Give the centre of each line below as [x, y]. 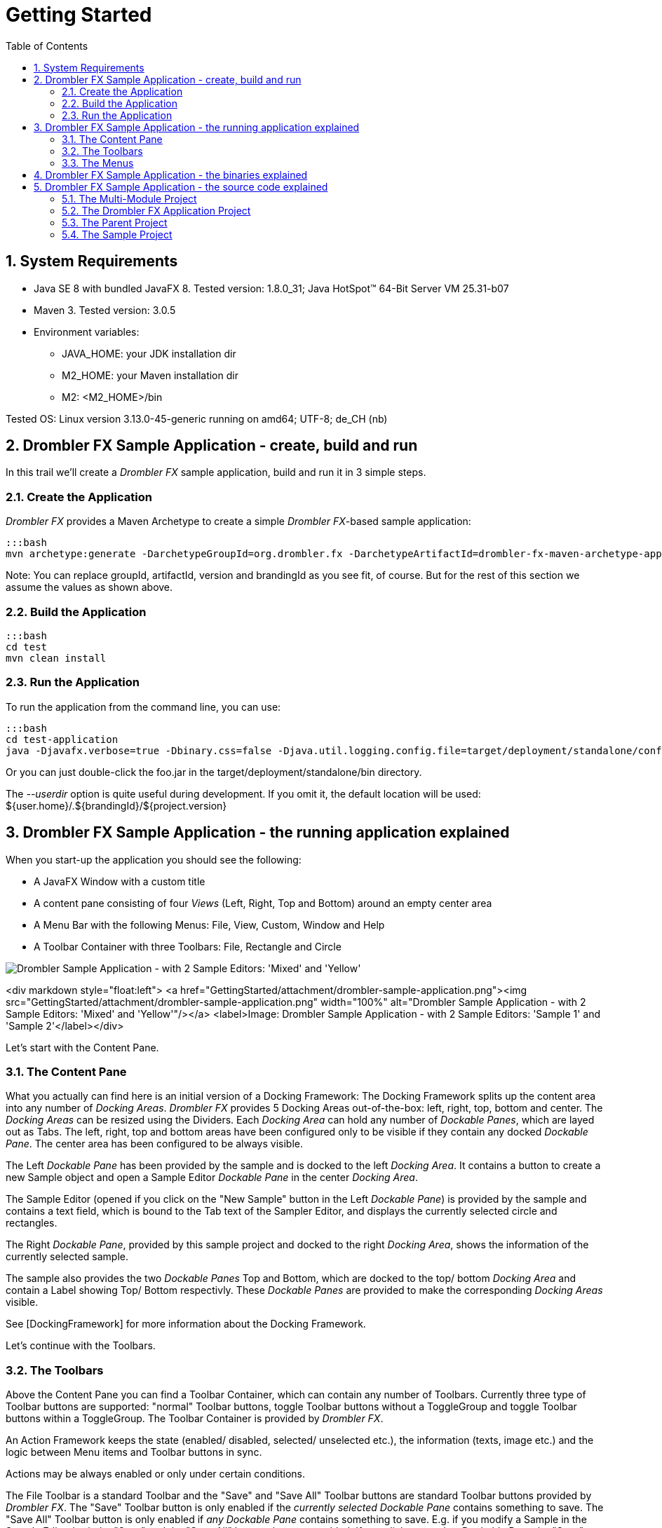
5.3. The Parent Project [115, 222]
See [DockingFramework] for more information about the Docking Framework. [186, 1324]
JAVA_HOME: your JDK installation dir [149, 353]
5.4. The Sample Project [117, 234]
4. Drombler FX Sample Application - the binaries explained [171, 175]
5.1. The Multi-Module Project [129, 198]
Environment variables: [87, 332]
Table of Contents [47, 46]
